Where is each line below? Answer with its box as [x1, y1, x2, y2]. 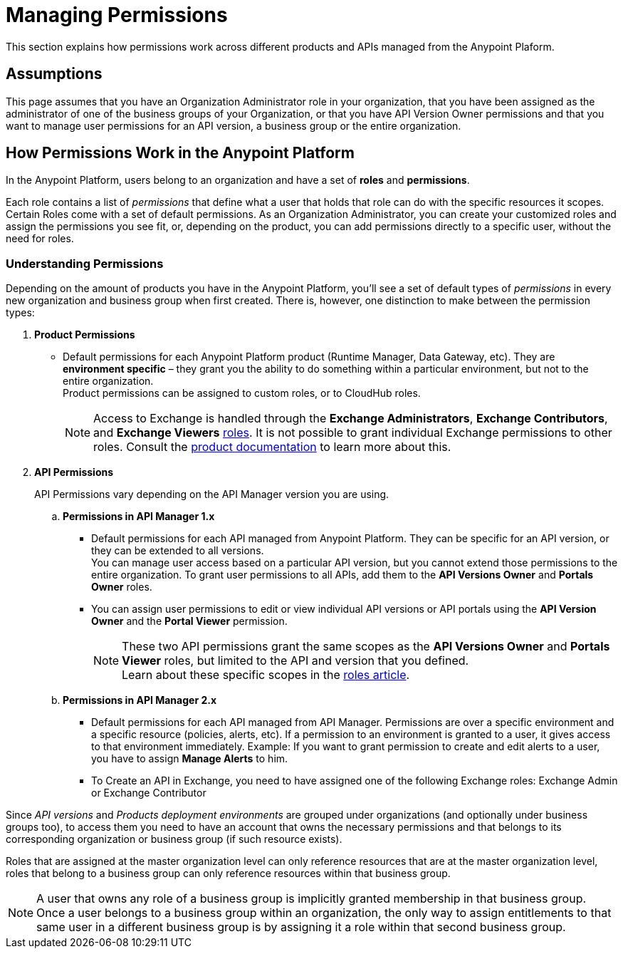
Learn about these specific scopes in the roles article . [122, 668, 410, 683]
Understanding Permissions [6, 256, 164, 271]
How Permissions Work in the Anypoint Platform [6, 144, 355, 162]
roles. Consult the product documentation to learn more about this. [93, 440, 451, 455]
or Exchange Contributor [91, 787, 206, 799]
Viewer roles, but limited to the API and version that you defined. [122, 653, 469, 668]
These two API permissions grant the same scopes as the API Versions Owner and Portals [122, 639, 610, 654]
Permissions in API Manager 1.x [63, 510, 215, 523]
